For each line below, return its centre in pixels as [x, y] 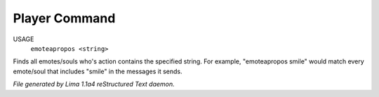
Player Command [64, 18]
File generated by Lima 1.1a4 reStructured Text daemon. [94, 84]
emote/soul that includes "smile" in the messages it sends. [98, 71]
